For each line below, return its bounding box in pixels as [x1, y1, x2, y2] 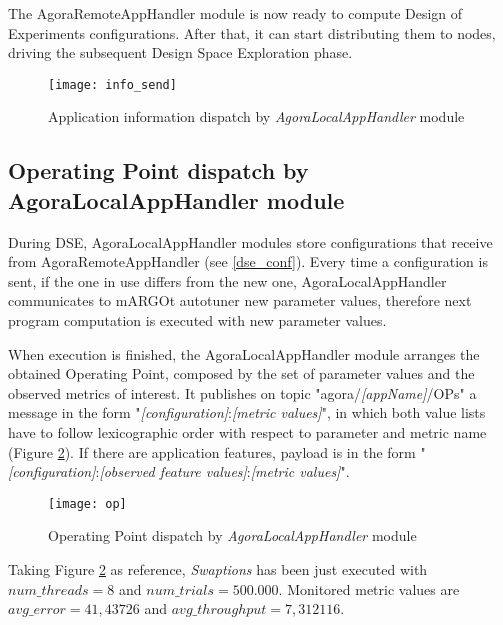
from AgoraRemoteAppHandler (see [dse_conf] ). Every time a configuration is [8, 251, 488, 272]
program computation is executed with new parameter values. [8, 310, 387, 330]
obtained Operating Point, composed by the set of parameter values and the [8, 363, 475, 384]
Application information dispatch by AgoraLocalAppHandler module [48, 106, 465, 127]
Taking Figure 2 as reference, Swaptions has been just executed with [8, 559, 428, 579]
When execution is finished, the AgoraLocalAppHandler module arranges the [8, 343, 480, 364]
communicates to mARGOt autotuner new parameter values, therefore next [8, 290, 472, 311]
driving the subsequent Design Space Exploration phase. [8, 42, 353, 63]
